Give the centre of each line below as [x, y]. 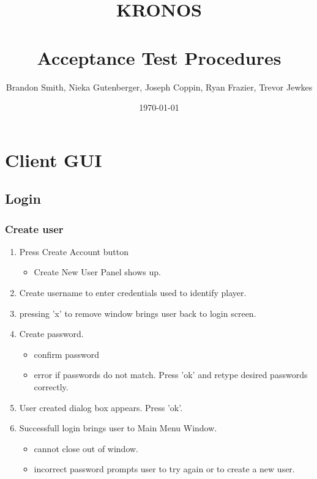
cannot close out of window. [86, 448]
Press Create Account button [74, 251]
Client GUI [54, 159]
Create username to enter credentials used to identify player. [133, 293]
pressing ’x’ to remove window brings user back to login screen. [138, 313]
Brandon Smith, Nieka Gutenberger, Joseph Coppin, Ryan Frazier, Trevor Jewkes [159, 87]
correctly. [51, 387]
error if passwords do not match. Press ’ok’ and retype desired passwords [171, 375]
